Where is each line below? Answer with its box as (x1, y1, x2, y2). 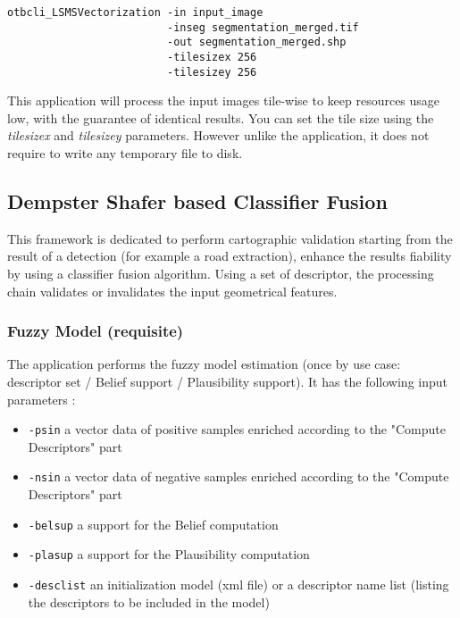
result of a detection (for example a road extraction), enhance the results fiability (7, 246, 452, 265)
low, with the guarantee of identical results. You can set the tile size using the (7, 108, 434, 127)
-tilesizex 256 (166, 50, 257, 63)
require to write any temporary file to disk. (7, 144, 243, 163)
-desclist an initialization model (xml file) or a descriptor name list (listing (28, 575, 449, 594)
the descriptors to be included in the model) (28, 592, 270, 611)
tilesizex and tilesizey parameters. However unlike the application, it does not (7, 126, 430, 145)
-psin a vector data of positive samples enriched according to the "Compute (28, 420, 446, 438)
